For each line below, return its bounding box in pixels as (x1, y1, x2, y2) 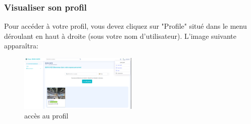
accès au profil (24, 110, 69, 121)
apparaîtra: (4, 40, 38, 51)
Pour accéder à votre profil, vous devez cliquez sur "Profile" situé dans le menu (4, 21, 247, 31)
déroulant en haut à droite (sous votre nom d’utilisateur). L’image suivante (4, 30, 236, 41)
